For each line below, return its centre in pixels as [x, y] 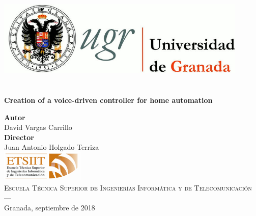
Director [19, 137]
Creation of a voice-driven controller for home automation [108, 100]
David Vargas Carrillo [38, 127]
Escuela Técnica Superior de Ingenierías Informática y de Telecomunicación [128, 187]
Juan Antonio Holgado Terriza [52, 147]
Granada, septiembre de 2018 [50, 207]
